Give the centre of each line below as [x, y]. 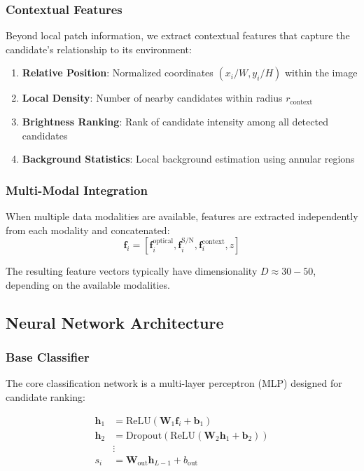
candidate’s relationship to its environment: [99, 49]
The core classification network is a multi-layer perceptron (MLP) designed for [174, 383]
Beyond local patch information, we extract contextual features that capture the [178, 35]
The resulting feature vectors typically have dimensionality [132, 271]
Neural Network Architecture [115, 322]
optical [163, 241]
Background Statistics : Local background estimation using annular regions [188, 159]
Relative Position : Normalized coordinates [118, 73]
